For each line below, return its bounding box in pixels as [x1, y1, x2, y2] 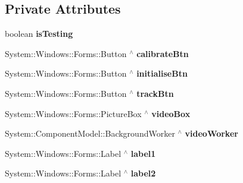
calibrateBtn [136, 47, 189, 59]
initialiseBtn [136, 67, 188, 80]
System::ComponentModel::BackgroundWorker [5, 127, 175, 140]
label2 [130, 167, 156, 179]
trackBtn [136, 87, 174, 99]
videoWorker [185, 127, 238, 140]
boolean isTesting [5, 27, 73, 40]
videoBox [151, 107, 191, 119]
